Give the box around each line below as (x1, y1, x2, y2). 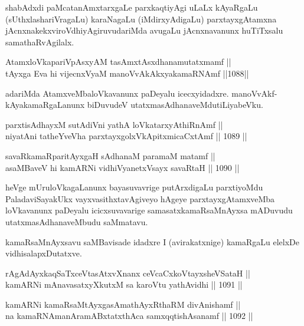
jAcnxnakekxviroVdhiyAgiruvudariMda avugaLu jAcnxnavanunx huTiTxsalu (5, 24, 283, 37)
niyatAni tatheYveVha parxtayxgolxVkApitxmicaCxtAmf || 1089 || (5, 130, 247, 142)
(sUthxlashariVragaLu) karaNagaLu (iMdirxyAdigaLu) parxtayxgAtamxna (5, 12, 277, 25)
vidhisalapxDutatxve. (5, 247, 82, 259)
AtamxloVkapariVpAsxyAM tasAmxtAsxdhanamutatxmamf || (5, 55, 231, 68)
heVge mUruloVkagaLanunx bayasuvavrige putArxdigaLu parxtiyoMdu (5, 181, 263, 193)
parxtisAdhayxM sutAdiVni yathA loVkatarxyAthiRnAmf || (5, 118, 223, 130)
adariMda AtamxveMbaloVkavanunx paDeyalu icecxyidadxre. (5, 87, 229, 99)
